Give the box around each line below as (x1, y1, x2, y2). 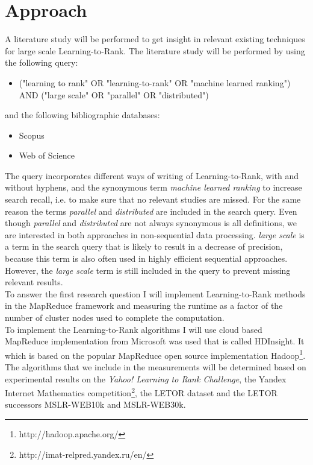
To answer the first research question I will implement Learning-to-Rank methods (5, 287, 306, 300)
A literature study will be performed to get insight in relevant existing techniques (5, 33, 305, 45)
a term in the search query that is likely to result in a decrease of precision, (5, 240, 283, 253)
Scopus (19, 128, 45, 141)
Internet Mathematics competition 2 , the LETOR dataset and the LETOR (5, 385, 277, 399)
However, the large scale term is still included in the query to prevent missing (5, 264, 291, 276)
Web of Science (19, 149, 75, 162)
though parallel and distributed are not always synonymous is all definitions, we (5, 217, 297, 229)
